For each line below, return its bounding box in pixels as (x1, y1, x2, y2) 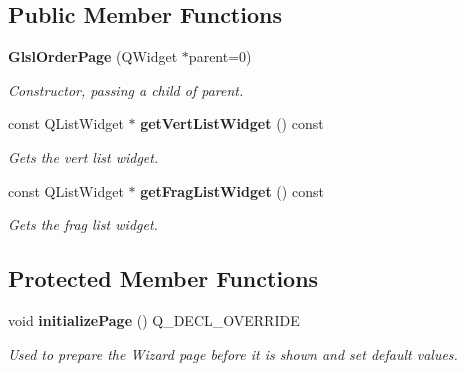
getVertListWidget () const (140, 113, 324, 134)
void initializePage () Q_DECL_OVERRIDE (8, 309, 300, 330)
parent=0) (188, 46, 252, 67)
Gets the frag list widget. (8, 214, 158, 235)
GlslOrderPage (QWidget (8, 46, 178, 67)
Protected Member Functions (8, 263, 319, 294)
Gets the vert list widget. (8, 146, 159, 167)
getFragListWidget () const (140, 180, 324, 201)
